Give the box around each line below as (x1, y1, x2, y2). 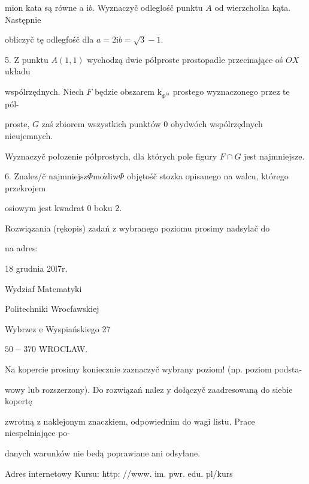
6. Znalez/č (5, 170, 46, 182)
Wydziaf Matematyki (5, 282, 82, 294)
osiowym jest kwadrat (5, 202, 84, 214)
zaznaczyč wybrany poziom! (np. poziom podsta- (123, 363, 302, 375)
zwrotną (5, 414, 35, 427)
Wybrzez (5, 322, 37, 335)
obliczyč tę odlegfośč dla (5, 33, 94, 46)
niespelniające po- (5, 426, 70, 439)
